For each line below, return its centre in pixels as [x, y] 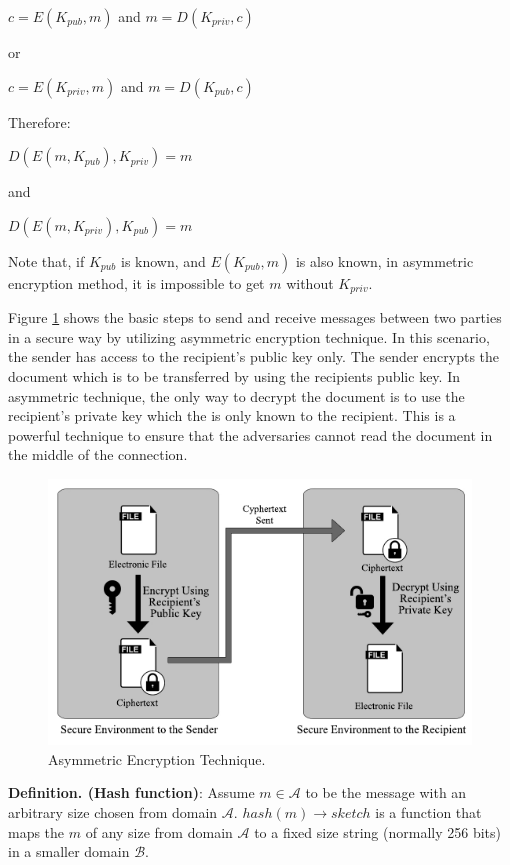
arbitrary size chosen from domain [113, 811]
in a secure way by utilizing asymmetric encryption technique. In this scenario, [249, 336]
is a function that [428, 811]
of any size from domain [159, 831]
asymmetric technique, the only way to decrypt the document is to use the [236, 395]
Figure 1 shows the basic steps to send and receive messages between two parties [255, 317]
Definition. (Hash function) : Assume [131, 792]
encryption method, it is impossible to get [136, 282]
